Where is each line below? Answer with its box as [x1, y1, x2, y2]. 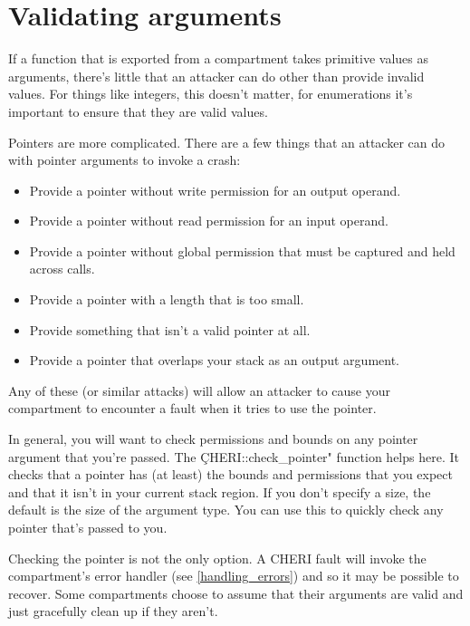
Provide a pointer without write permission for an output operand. [29, 180, 401, 199]
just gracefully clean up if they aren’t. [8, 602, 218, 621]
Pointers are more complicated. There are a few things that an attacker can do [8, 132, 445, 151]
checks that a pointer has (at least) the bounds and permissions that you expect [8, 465, 453, 484]
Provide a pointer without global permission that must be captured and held [29, 241, 456, 260]
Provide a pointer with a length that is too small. [29, 290, 304, 309]
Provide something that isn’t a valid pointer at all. [29, 320, 311, 339]
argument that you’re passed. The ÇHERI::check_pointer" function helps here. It [8, 447, 459, 466]
